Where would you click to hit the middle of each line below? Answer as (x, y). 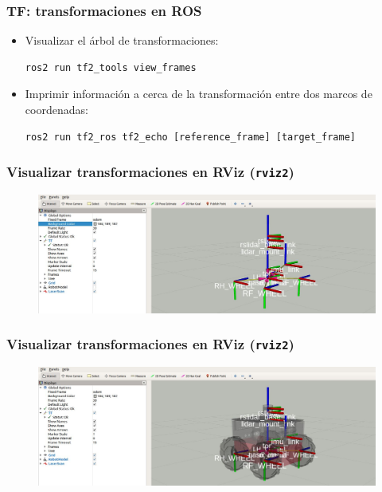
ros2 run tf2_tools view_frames (111, 67)
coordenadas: (57, 109)
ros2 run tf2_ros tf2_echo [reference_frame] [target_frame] (191, 137)
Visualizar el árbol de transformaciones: (122, 40)
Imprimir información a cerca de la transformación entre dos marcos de (199, 94)
